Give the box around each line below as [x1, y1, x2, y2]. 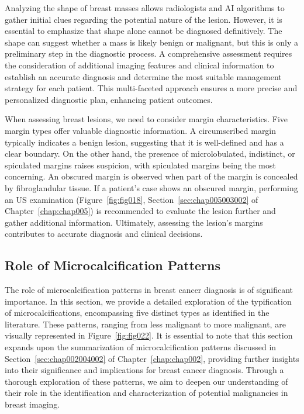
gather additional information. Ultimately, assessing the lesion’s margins [5, 216, 263, 228]
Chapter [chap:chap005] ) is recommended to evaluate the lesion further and [5, 205, 276, 217]
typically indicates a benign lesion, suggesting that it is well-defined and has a [5, 136, 284, 148]
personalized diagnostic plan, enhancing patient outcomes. [5, 93, 213, 105]
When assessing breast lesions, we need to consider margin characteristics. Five [5, 113, 288, 125]
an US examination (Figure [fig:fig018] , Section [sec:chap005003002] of [5, 193, 258, 205]
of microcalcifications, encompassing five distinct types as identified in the [5, 306, 270, 319]
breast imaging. [5, 398, 60, 410]
